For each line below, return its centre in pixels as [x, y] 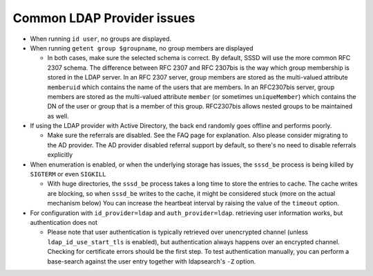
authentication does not [64, 222]
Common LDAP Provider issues [104, 18]
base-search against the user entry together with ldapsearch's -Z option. [152, 261]
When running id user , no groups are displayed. [101, 39]
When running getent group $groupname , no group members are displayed [142, 48]
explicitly [60, 155]
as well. [58, 116]
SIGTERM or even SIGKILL [68, 174]
